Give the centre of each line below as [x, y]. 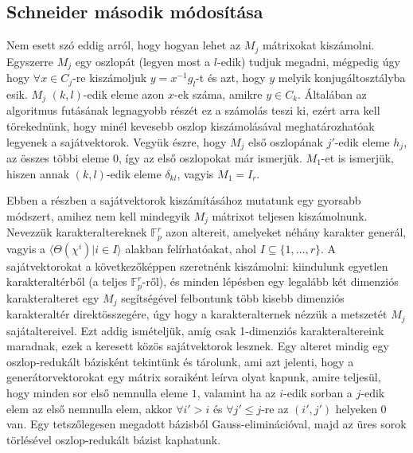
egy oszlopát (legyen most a [143, 61]
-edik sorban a [318, 393]
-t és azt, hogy [231, 78]
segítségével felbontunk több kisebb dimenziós [233, 297]
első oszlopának [286, 141]
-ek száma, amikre [218, 94]
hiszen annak [38, 173]
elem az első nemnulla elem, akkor [90, 408]
